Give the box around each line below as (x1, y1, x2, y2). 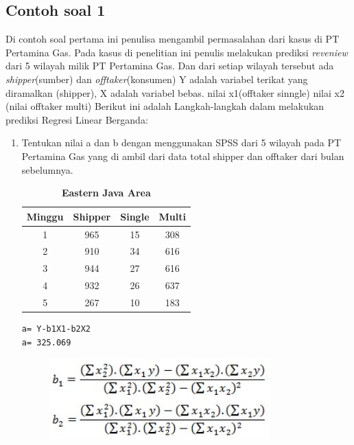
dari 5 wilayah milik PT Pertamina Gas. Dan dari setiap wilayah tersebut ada (5, 58, 334, 73)
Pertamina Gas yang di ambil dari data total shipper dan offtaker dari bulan (21, 148, 344, 163)
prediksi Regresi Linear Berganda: (5, 112, 148, 126)
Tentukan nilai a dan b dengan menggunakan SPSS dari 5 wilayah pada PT (21, 135, 342, 150)
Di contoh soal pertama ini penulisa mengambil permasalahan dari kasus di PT (5, 32, 340, 46)
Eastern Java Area (61, 185, 151, 200)
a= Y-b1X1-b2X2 (21, 324, 91, 334)
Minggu (26, 209, 64, 223)
